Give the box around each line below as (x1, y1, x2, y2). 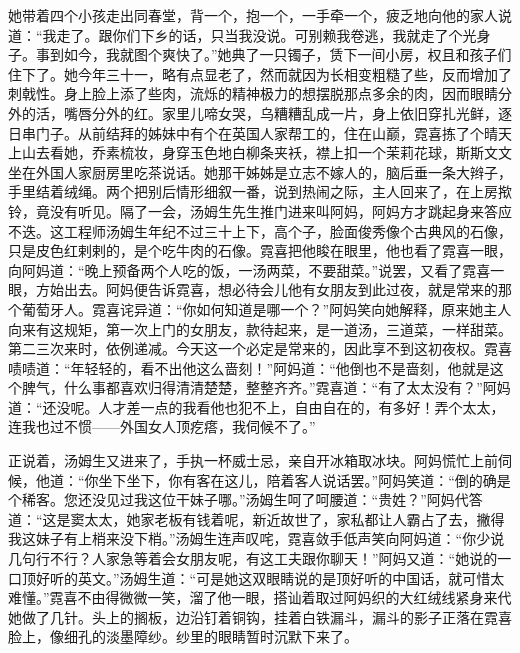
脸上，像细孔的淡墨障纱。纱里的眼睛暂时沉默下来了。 (8, 626, 358, 647)
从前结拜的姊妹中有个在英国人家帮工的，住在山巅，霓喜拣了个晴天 (77, 122, 512, 143)
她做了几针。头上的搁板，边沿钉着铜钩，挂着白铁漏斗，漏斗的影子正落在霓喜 (8, 606, 512, 627)
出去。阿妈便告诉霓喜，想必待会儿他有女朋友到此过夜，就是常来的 (63, 279, 498, 300)
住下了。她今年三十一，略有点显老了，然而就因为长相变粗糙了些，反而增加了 (8, 63, 512, 84)
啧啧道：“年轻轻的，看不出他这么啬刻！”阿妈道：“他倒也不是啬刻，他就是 (8, 357, 490, 378)
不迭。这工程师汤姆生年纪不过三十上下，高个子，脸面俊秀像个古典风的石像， (8, 220, 512, 241)
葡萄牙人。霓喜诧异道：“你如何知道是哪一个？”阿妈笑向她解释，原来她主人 (21, 298, 512, 319)
